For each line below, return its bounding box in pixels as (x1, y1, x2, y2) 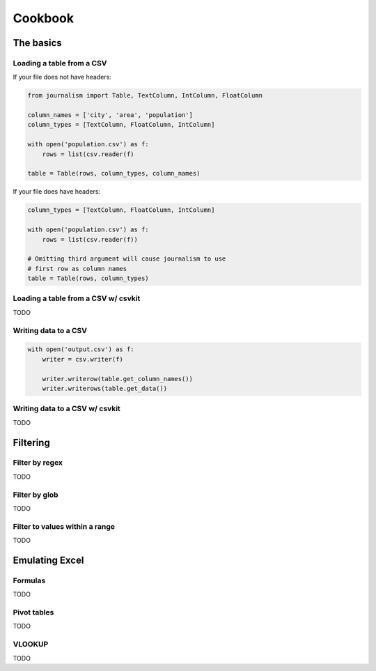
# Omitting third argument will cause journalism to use (27, 255, 226, 263)
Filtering (13, 436, 50, 449)
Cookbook (13, 10, 75, 26)
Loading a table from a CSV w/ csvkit (13, 293, 141, 303)
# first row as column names (27, 265, 127, 272)
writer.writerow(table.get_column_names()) (42, 375, 193, 383)
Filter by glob (13, 490, 58, 500)
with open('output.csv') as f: (27, 346, 135, 353)
